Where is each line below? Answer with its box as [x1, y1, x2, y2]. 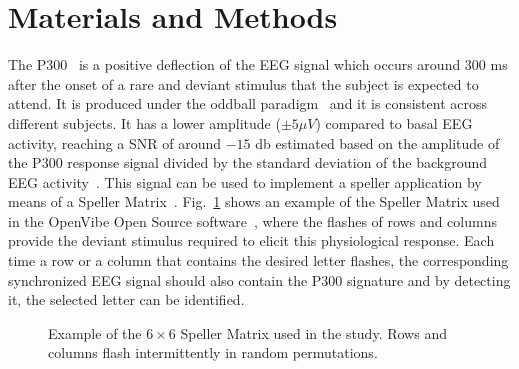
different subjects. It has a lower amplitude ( [8, 112, 281, 133]
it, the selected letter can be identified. [8, 289, 245, 310]
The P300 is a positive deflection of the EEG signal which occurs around [8, 54, 461, 75]
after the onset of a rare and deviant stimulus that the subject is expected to [8, 73, 479, 94]
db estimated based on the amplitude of [255, 132, 500, 153]
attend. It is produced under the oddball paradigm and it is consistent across [8, 93, 487, 114]
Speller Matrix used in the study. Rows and [180, 322, 447, 343]
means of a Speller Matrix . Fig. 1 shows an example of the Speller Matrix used [8, 191, 500, 212]
